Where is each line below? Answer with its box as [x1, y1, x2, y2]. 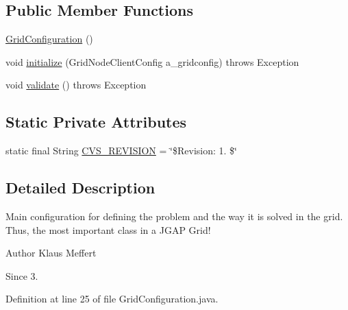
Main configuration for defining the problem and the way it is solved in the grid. [5, 208, 343, 223]
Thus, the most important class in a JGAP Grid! [5, 222, 211, 237]
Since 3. [5, 268, 38, 283]
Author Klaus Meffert [5, 246, 97, 260]
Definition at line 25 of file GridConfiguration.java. [5, 291, 219, 306]
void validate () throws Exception [5, 77, 147, 92]
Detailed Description [5, 177, 156, 198]
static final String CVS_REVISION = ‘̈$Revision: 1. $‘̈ [5, 143, 237, 158]
